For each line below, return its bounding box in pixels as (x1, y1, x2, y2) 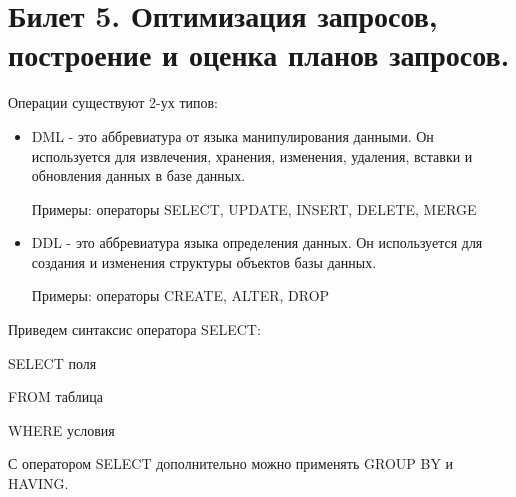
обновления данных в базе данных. (31, 165, 246, 186)
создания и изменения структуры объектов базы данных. (31, 251, 377, 272)
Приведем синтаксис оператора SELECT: (8, 319, 261, 340)
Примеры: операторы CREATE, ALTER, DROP (31, 285, 330, 306)
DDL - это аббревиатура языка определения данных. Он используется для (31, 232, 483, 253)
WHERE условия (8, 419, 115, 440)
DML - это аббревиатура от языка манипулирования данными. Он (31, 125, 434, 146)
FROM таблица (8, 386, 103, 407)
